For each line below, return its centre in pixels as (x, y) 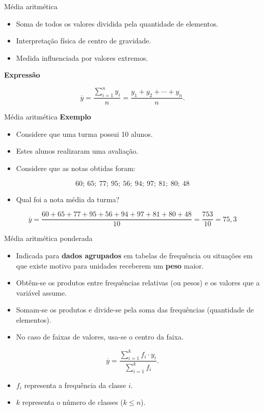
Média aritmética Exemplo (48, 117)
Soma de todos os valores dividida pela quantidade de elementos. (117, 23)
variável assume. (41, 292)
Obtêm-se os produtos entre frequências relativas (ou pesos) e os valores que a (138, 283)
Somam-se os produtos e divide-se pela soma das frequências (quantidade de (135, 310)
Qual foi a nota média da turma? (68, 199)
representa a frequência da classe (75, 385)
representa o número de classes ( (73, 402)
